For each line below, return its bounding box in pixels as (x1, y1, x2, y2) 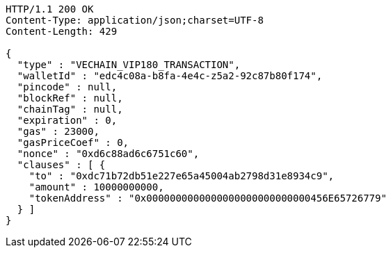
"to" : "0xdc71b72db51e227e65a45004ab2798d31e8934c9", (29, 170, 335, 181)
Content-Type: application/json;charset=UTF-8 (6, 15, 264, 26)
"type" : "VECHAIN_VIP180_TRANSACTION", (17, 59, 241, 70)
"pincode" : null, (17, 81, 118, 92)
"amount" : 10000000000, (29, 181, 164, 193)
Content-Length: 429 (6, 26, 118, 37)
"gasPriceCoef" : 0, (17, 137, 129, 148)
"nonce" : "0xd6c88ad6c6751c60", (17, 148, 200, 159)
